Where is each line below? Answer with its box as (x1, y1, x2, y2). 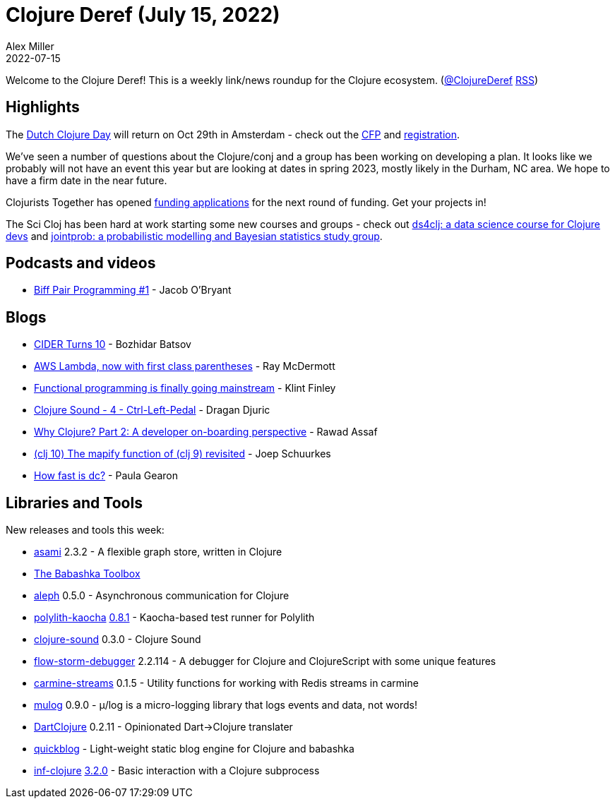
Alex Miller (6, 40, 54, 52)
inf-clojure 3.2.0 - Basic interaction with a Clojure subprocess (34, 764, 320, 777)
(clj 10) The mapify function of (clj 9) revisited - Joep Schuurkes (34, 448, 331, 460)
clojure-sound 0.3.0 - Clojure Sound (34, 633, 201, 646)
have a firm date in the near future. (6, 174, 167, 186)
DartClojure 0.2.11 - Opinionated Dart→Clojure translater (34, 721, 293, 733)
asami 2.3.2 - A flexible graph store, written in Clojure (34, 546, 282, 558)
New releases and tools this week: (6, 524, 165, 536)
